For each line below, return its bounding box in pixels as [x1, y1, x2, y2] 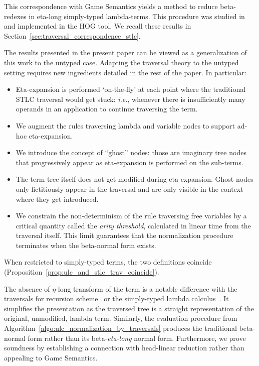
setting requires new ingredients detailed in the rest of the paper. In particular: [4, 67, 246, 77]
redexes [4, 11, 27, 21]
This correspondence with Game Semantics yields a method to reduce [4, 1, 218, 11]
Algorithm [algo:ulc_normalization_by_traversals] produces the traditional [4, 323, 237, 333]
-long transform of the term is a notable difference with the [56, 283, 237, 294]
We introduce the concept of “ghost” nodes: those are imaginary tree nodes [16, 147, 246, 158]
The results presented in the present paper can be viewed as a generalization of [4, 47, 247, 58]
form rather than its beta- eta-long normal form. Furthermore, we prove [28, 332, 246, 343]
